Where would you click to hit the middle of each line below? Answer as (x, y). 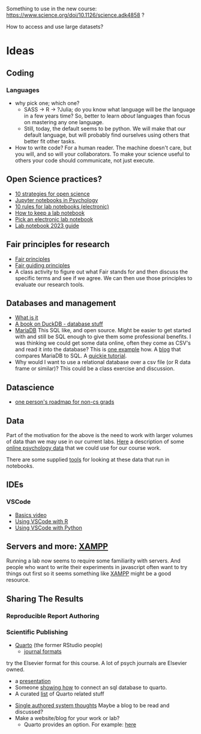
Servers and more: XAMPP (57, 547)
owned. (16, 670)
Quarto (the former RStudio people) (59, 645)
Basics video (31, 515)
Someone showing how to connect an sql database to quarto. (91, 688)
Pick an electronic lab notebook (54, 219)
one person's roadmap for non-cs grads (64, 402)
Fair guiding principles (42, 265)
